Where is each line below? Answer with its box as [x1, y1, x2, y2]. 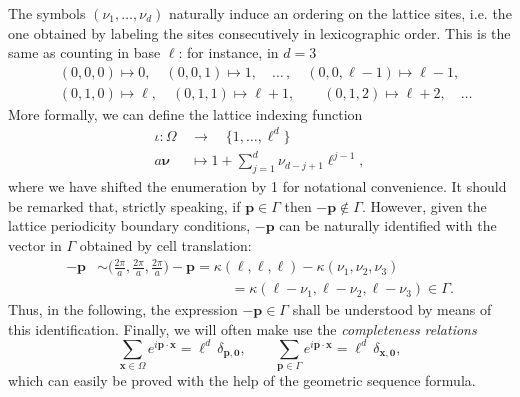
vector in [8, 235, 62, 256]
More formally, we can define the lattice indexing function [8, 103, 363, 124]
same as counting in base [8, 42, 161, 63]
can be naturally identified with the [279, 215, 497, 236]
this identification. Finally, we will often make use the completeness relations [8, 318, 477, 339]
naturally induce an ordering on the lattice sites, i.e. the [168, 3, 512, 23]
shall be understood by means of [292, 299, 492, 320]
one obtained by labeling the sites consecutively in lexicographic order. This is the [8, 22, 511, 43]
